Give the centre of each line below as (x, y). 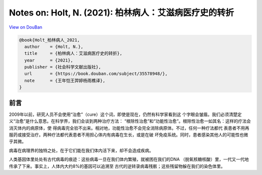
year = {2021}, (49, 60)
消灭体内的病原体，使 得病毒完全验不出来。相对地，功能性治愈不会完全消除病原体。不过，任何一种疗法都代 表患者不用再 (129, 128)
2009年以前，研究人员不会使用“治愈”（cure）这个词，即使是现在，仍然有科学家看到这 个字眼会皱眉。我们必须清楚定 (125, 114)
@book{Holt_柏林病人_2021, (49, 40)
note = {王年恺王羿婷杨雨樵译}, (65, 80)
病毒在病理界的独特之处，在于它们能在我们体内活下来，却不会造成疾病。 (81, 150)
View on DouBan (26, 27)
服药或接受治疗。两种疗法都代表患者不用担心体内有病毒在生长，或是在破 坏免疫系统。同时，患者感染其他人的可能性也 (126, 135)
